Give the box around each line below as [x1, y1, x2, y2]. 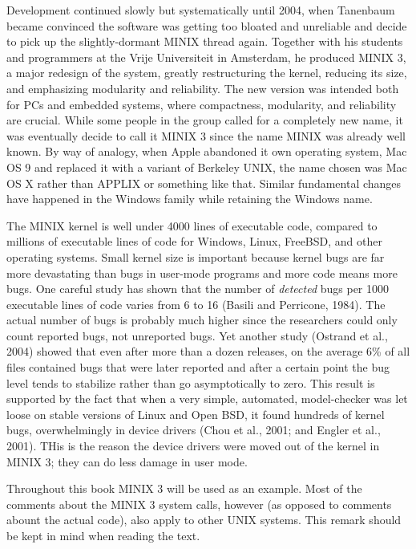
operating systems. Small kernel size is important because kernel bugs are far [6, 248, 385, 265]
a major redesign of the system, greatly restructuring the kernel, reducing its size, [6, 64, 407, 81]
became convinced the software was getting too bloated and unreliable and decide [6, 17, 407, 34]
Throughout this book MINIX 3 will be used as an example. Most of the [6, 480, 362, 497]
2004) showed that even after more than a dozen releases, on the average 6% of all [6, 343, 410, 360]
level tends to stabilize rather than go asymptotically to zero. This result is [6, 374, 375, 391]
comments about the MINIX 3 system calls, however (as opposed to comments [6, 495, 392, 512]
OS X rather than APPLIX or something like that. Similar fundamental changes [6, 174, 402, 191]
